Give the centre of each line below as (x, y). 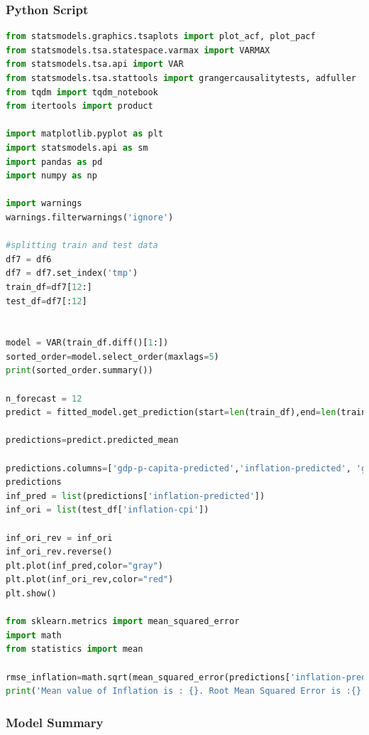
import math (34, 635)
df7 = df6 (29, 259)
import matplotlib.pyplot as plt (84, 134)
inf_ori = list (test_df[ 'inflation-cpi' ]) (108, 510)
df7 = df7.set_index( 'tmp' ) (72, 273)
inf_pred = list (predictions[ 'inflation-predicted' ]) (136, 496)
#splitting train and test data (82, 246)
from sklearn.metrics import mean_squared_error (123, 622)
